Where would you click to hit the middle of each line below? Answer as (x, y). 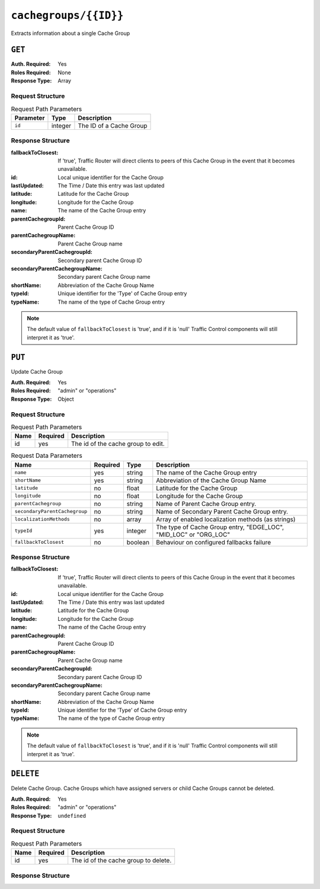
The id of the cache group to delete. (121, 861)
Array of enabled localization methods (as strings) (226, 519)
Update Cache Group (37, 371)
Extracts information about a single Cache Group (71, 33)
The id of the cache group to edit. (118, 444)
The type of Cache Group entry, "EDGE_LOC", (220, 527)
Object (66, 399)
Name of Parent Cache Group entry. (206, 504)
